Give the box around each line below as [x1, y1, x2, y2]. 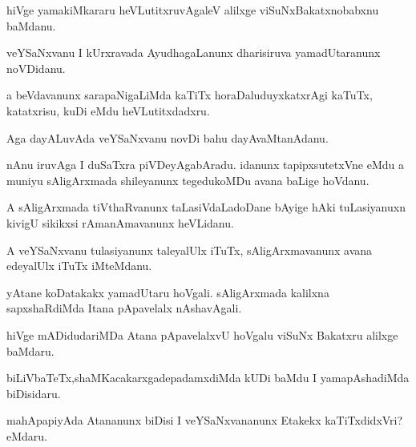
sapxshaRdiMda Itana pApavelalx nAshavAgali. [6, 300, 242, 316]
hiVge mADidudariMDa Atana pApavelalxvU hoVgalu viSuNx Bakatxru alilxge [6, 326, 398, 343]
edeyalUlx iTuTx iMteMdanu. [6, 257, 152, 274]
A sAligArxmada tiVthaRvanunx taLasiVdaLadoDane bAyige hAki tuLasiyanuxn [6, 199, 406, 215]
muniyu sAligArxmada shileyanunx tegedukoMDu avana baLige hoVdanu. [6, 171, 370, 188]
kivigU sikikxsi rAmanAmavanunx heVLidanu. [6, 214, 234, 231]
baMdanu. [6, 17, 56, 34]
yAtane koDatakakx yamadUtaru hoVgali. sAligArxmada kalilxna [6, 284, 329, 300]
